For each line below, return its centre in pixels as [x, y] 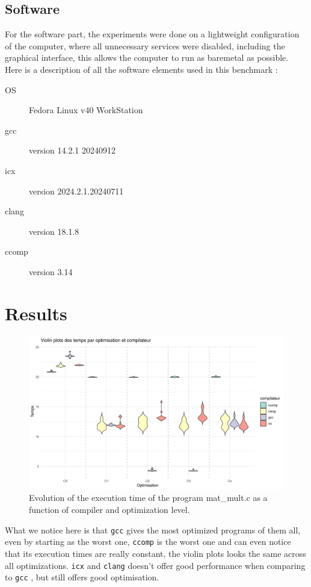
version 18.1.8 [54, 231]
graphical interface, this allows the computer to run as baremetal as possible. [147, 57]
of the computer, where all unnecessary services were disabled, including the [145, 45]
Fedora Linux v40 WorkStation [86, 110]
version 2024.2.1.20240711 [76, 191]
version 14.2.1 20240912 [72, 150]
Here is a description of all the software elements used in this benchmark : [141, 69]
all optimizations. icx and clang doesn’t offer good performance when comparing [155, 565]
